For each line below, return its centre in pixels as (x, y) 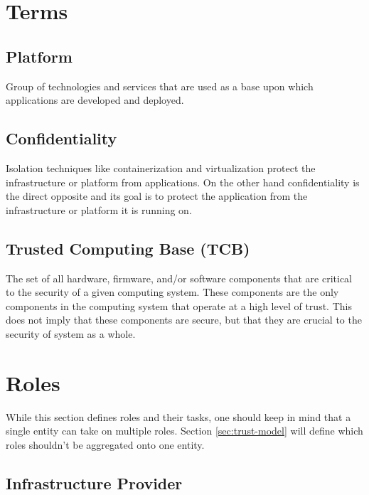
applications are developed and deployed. (95, 100)
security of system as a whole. (71, 333)
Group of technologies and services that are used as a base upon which (160, 86)
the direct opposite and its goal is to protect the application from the (157, 196)
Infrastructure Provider (94, 483)
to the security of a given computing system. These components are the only (172, 292)
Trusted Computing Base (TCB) (128, 248)
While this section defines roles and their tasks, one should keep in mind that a (178, 416)
